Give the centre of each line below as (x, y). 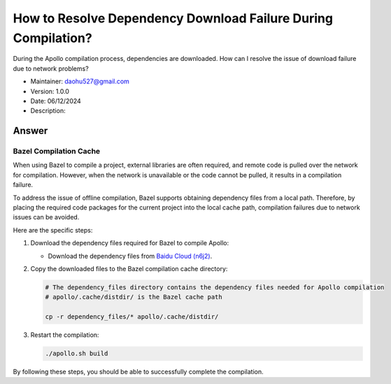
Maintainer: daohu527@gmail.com (80, 81)
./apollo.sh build (77, 354)
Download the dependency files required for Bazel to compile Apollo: (130, 243)
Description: (48, 111)
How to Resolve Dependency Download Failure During (173, 18)
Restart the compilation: (65, 335)
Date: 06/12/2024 (56, 101)
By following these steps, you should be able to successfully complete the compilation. (138, 372)
